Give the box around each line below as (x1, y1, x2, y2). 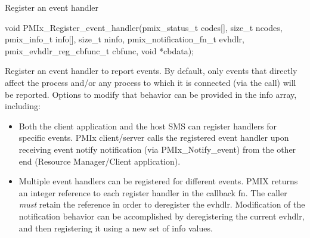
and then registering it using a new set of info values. (18, 221, 213, 234)
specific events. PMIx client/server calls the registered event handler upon (18, 131, 289, 144)
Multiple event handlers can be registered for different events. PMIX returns (18, 175, 298, 187)
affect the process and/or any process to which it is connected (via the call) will (5, 76, 296, 88)
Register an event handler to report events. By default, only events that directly (5, 64, 297, 77)
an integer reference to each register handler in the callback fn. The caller (18, 186, 287, 199)
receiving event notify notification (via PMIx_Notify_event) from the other (18, 143, 296, 155)
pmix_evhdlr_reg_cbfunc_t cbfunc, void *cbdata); (5, 44, 194, 57)
